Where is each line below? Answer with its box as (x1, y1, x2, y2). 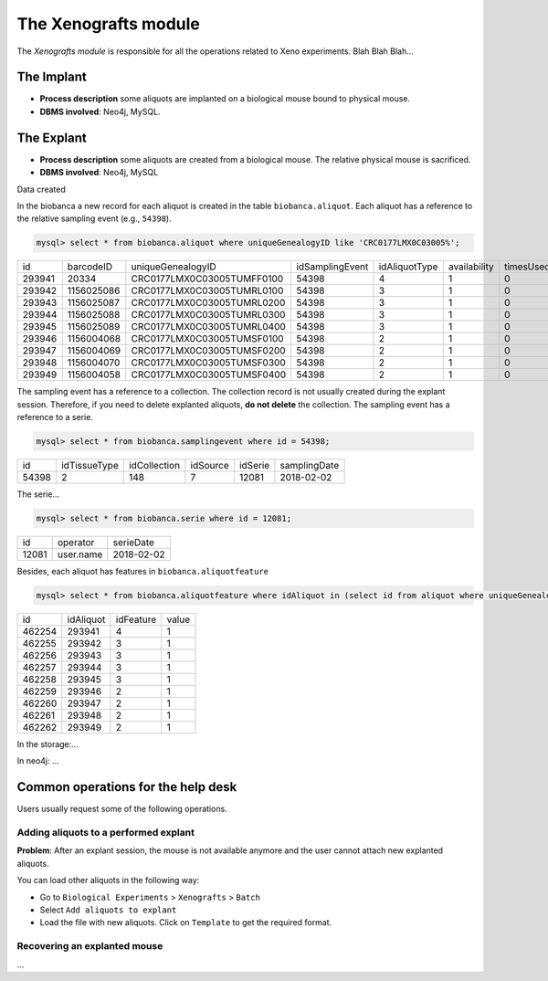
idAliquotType (378, 260, 438, 273)
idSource (190, 459, 229, 472)
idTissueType (60, 459, 119, 472)
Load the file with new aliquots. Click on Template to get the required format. (39, 917, 332, 928)
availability (448, 260, 494, 273)
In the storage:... (16, 738, 79, 749)
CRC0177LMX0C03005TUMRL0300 (131, 309, 286, 322)
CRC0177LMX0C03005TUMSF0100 (131, 332, 284, 345)
